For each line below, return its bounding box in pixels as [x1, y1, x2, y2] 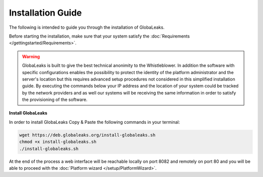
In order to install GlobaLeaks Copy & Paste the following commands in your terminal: [9, 119, 180, 125]
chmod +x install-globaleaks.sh [19, 139, 97, 145]
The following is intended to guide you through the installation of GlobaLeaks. [9, 24, 165, 30]
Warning [22, 54, 40, 59]
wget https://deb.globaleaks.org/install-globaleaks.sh [19, 132, 156, 138]
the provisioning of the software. [22, 97, 88, 102]
